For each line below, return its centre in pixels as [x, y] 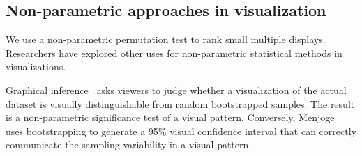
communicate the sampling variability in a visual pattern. [129, 145]
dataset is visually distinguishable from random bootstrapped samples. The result [180, 103]
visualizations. [36, 67]
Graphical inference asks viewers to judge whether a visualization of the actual [176, 89]
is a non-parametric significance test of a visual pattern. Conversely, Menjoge [170, 117]
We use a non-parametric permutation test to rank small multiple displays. [166, 39]
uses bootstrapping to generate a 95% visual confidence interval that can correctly [181, 131]
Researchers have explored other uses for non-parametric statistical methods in [174, 53]
